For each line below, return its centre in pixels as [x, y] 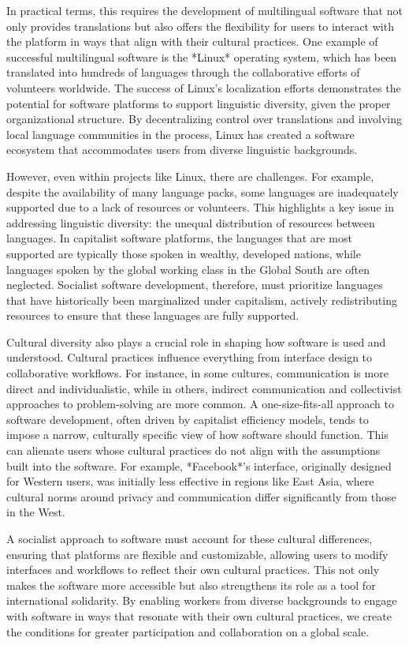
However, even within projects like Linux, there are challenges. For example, [190, 176]
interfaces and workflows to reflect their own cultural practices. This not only [193, 570]
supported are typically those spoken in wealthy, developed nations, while [184, 253]
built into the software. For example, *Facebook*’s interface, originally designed [199, 465]
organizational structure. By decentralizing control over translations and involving [204, 119]
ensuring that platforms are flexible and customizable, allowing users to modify [197, 554]
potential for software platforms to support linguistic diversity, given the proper [199, 103]
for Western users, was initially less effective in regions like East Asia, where [190, 481]
